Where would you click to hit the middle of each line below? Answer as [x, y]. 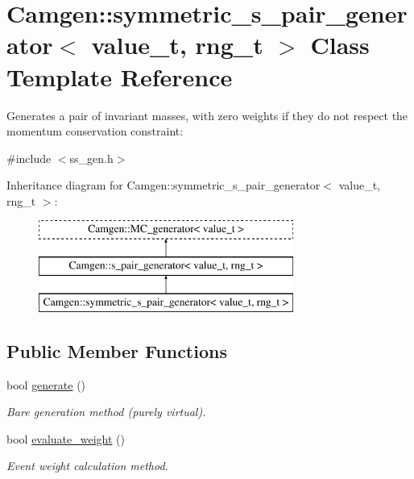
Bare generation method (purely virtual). [106, 412]
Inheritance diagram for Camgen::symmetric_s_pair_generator [164, 185]
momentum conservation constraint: [95, 131]
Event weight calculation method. [87, 466]
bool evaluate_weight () [66, 438]
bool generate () [46, 384]
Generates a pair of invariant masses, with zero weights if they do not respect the [207, 115]
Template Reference [120, 76]
